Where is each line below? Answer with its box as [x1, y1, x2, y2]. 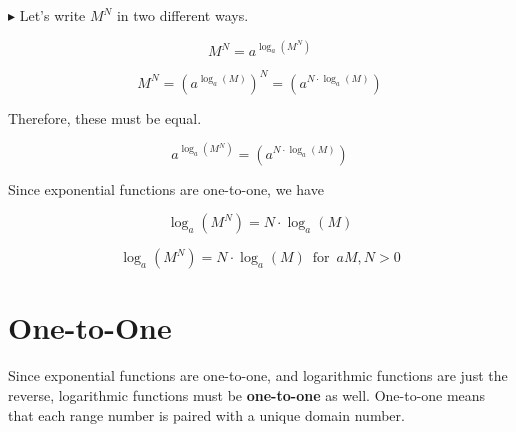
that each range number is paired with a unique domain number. [8, 404, 405, 425]
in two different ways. [116, 5, 249, 25]
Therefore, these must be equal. [8, 107, 202, 128]
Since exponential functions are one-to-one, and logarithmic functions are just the [8, 365, 508, 386]
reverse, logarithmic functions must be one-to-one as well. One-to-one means [8, 385, 486, 405]
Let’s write [19, 5, 86, 25]
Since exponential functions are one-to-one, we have [8, 178, 324, 199]
